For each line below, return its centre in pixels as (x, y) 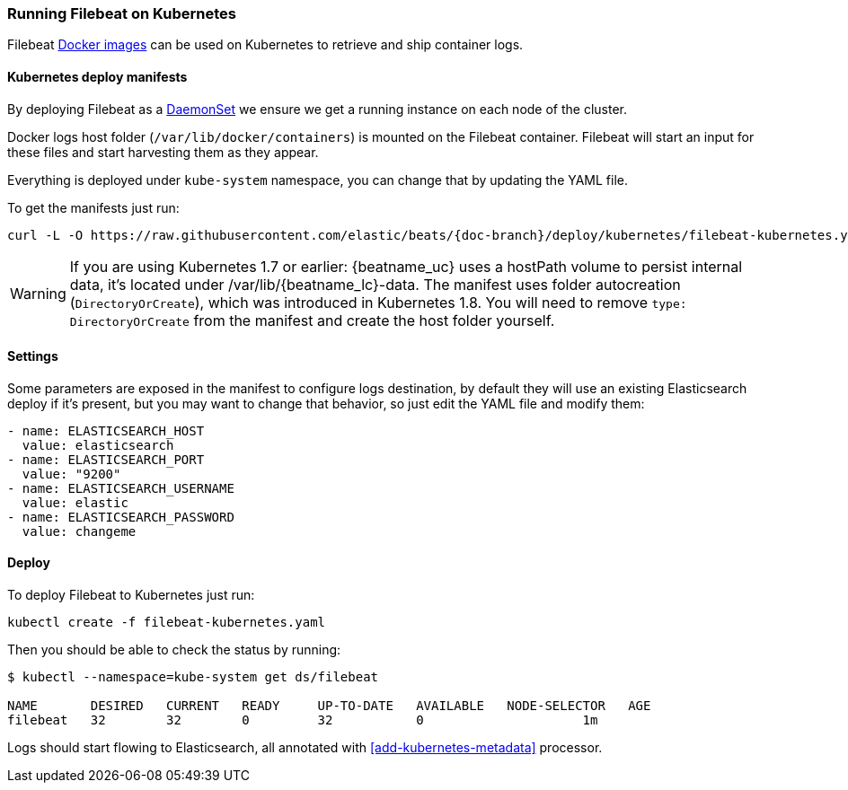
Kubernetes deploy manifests (97, 76)
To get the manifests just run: (93, 207)
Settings (33, 356)
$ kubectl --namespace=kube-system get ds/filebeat (193, 677)
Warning (38, 293)
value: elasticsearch (98, 445)
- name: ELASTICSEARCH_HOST (106, 430)
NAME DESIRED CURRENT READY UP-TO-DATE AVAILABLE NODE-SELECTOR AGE (329, 706)
